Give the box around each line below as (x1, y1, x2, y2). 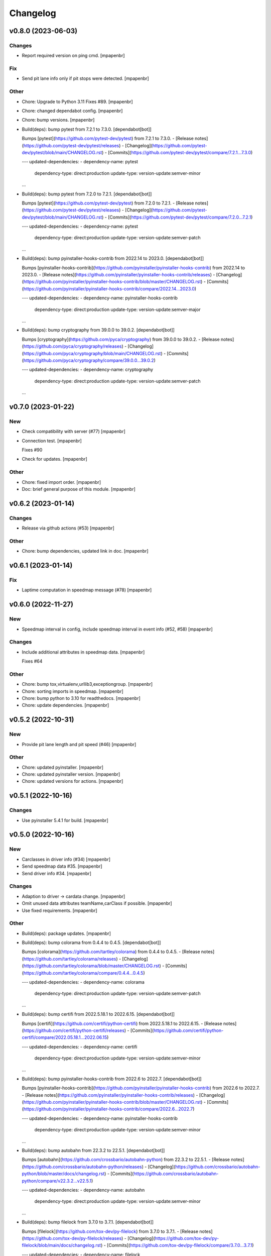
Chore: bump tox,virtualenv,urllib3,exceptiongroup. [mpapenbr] (22, 681, 153, 687)
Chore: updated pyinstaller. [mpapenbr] (22, 764, 104, 770)
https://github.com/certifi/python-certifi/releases (23, 1027, 125, 1033)
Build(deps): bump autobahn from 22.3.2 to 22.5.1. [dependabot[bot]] (22, 1147, 165, 1154)
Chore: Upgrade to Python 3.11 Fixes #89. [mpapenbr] (22, 98, 133, 104)
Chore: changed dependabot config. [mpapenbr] (22, 108, 123, 114)
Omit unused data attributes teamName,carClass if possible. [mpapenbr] (22, 900, 173, 906)
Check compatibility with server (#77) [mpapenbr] (22, 429, 125, 435)
